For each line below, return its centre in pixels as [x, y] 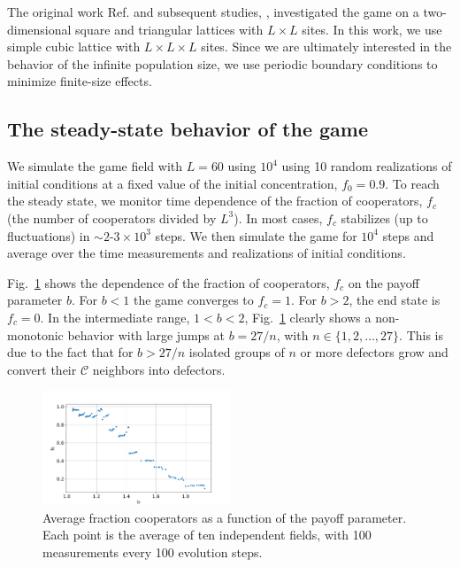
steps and [408, 235]
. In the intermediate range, [115, 317]
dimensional [39, 29]
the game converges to [194, 300]
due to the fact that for [70, 352]
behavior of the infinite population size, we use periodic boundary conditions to [222, 63]
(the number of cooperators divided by [112, 217]
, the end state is [395, 300]
